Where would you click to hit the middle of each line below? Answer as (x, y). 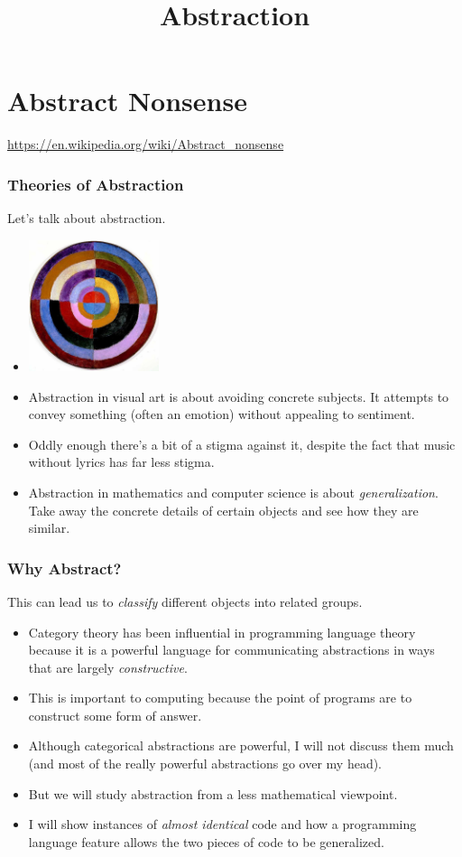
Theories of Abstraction (96, 184)
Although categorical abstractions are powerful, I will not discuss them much (241, 745)
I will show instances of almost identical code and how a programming (222, 824)
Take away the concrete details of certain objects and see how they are (223, 510)
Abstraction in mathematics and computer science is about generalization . (233, 492)
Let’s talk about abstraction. (87, 218)
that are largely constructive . (108, 667)
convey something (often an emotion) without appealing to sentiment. (222, 414)
